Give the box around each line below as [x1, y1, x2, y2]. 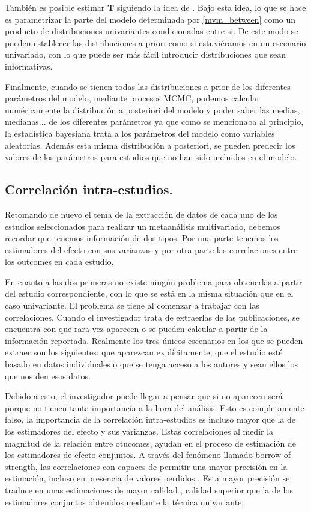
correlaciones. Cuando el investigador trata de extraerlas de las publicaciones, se [5, 310, 300, 323]
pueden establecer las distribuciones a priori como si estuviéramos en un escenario [5, 36, 306, 49]
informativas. [5, 59, 53, 72]
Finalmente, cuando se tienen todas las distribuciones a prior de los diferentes [5, 80, 291, 92]
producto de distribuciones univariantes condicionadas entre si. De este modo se [5, 25, 298, 37]
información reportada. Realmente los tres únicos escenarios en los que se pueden [5, 334, 303, 346]
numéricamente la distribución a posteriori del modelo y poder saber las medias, [5, 103, 300, 116]
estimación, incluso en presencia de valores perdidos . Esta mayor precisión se [5, 472, 290, 484]
